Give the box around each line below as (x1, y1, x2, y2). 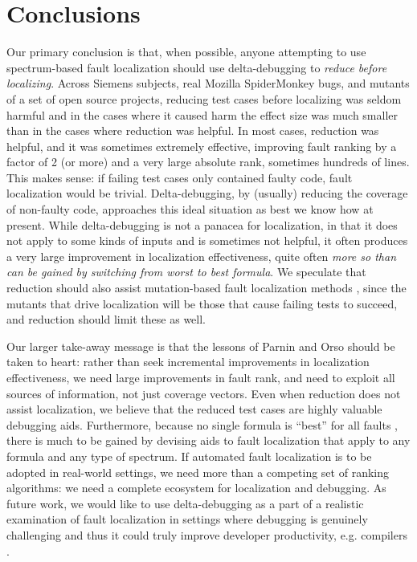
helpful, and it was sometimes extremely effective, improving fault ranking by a (6, 137, 397, 154)
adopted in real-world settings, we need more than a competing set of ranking (6, 463, 389, 480)
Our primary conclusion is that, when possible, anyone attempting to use (6, 43, 366, 60)
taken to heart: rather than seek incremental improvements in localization (6, 353, 370, 370)
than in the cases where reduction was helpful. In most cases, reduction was (6, 122, 379, 139)
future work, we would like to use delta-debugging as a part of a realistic (6, 495, 364, 511)
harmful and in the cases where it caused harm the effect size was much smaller (6, 106, 399, 123)
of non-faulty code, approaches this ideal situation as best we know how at (6, 201, 374, 218)
